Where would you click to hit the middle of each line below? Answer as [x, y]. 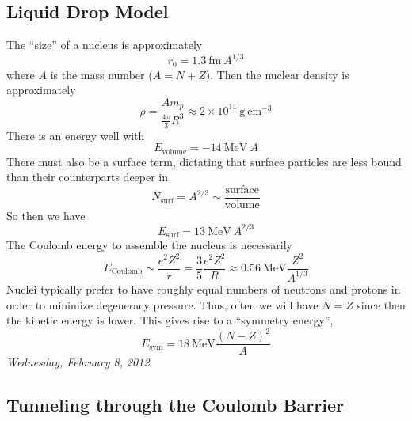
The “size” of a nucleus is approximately [105, 45]
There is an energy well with [76, 135]
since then [381, 304]
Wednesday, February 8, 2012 [78, 362]
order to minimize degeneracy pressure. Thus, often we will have [162, 304]
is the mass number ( [101, 74]
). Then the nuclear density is [277, 74]
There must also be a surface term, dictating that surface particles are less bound [204, 161]
